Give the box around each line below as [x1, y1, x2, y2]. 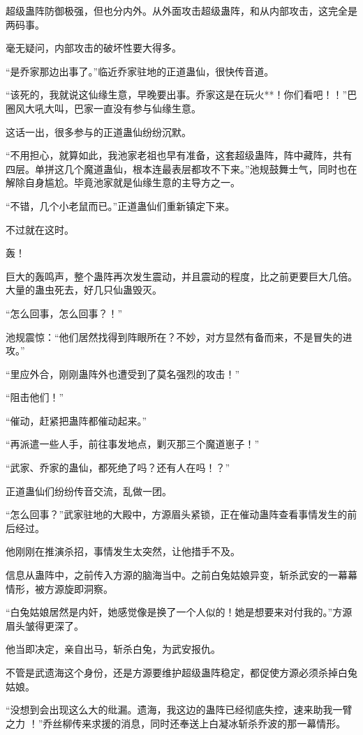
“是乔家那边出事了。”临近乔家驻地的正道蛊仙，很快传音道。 [6, 63, 274, 78]
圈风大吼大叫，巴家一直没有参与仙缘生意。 [6, 100, 201, 115]
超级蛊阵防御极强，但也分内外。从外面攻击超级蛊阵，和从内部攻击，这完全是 [6, 3, 357, 17]
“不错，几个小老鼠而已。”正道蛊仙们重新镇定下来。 [6, 198, 235, 213]
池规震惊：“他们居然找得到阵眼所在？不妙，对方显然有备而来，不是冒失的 [6, 329, 343, 344]
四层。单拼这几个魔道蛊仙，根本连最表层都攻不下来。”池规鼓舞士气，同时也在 [6, 161, 357, 176]
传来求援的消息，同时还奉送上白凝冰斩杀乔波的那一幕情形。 [72, 715, 346, 730]
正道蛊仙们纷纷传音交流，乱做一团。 [6, 483, 172, 498]
